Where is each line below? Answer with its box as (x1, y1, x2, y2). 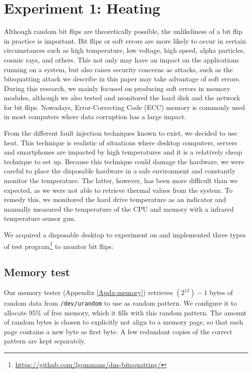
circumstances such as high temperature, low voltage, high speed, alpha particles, (4, 45, 245, 55)
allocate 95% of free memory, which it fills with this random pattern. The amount (4, 307, 247, 317)
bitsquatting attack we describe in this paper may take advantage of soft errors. (4, 74, 241, 84)
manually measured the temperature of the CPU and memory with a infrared (4, 203, 234, 214)
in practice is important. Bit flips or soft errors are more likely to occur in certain (4, 35, 246, 46)
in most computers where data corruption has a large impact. (4, 111, 187, 122)
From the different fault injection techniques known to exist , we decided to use (4, 128, 237, 138)
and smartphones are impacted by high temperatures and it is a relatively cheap (4, 147, 242, 157)
